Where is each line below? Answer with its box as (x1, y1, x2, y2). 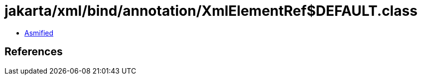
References (4, 45, 63, 58)
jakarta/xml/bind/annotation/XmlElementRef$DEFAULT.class (4, 2, 418, 19)
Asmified (24, 28, 54, 37)
